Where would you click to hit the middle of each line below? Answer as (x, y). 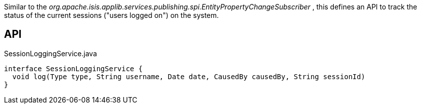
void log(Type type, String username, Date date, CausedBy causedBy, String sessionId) (189, 76)
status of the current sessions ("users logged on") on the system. (112, 15)
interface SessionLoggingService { (73, 68)
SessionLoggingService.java (51, 53)
